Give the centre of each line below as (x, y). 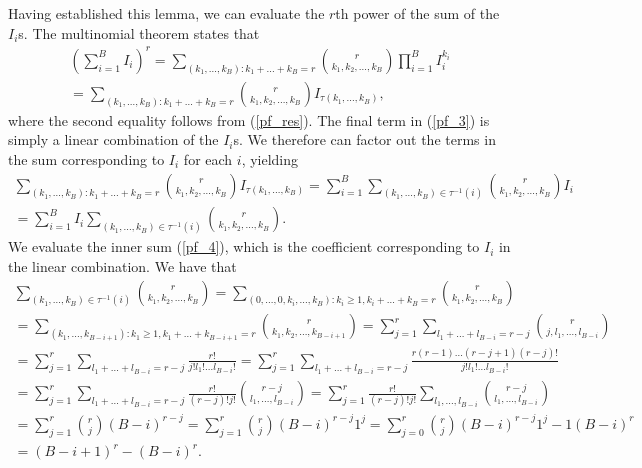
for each (208, 158)
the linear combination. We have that (122, 265)
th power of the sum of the (417, 13)
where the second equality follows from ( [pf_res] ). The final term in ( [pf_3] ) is (249, 119)
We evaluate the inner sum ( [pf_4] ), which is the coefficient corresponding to (244, 246)
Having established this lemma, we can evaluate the (166, 13)
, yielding (270, 158)
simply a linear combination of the (113, 139)
